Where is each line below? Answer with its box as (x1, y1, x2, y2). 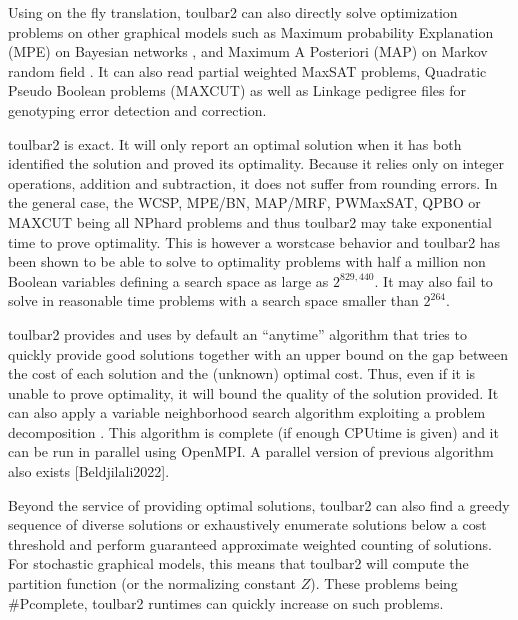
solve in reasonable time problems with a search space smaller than (8, 290, 419, 311)
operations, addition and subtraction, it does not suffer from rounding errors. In (8, 172, 498, 193)
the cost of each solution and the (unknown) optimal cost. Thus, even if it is (8, 363, 476, 384)
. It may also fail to (374, 270, 493, 291)
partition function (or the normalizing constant (8, 573, 297, 594)
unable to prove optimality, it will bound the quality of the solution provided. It (8, 382, 499, 403)
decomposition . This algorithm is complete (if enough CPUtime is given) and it (8, 421, 499, 442)
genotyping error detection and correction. (8, 99, 267, 120)
